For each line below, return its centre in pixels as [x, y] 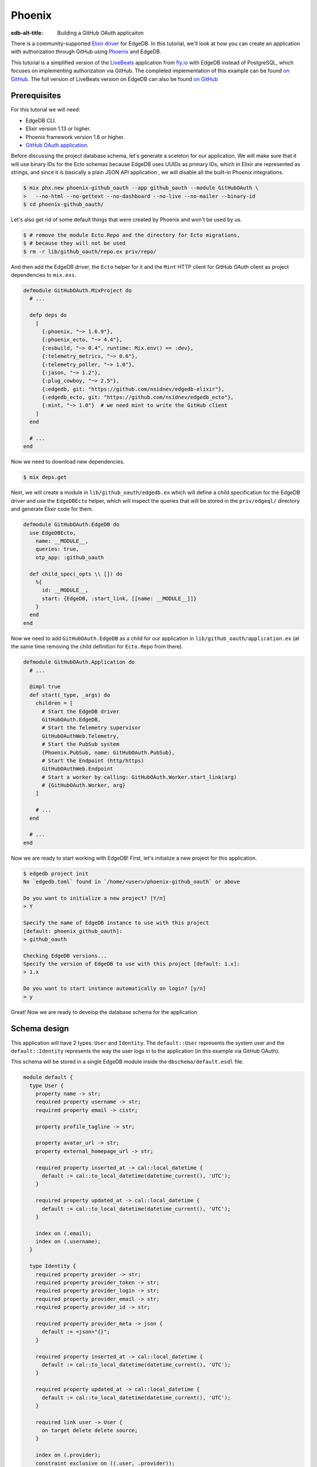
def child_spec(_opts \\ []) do [76, 574]
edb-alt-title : [27, 33]
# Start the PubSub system [81, 744]
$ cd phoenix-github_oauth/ [63, 204]
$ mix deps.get [45, 477]
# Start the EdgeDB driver [81, 711]
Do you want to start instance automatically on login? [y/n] [114, 988]
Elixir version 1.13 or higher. [58, 129]
